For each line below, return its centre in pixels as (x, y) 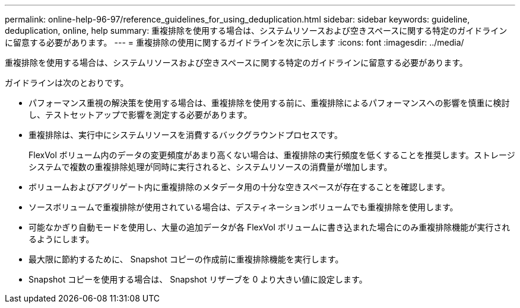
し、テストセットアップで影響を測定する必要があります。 (140, 115)
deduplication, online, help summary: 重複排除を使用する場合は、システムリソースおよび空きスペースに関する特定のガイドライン (256, 31)
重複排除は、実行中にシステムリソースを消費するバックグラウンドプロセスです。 (186, 135)
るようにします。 (61, 239)
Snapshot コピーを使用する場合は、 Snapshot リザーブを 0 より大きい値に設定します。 (198, 279)
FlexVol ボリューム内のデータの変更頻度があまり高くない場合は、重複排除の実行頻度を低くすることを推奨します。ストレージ (272, 155)
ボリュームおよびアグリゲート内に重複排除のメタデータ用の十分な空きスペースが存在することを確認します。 (239, 187)
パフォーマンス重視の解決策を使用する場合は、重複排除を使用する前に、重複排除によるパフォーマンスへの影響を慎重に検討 (269, 103)
